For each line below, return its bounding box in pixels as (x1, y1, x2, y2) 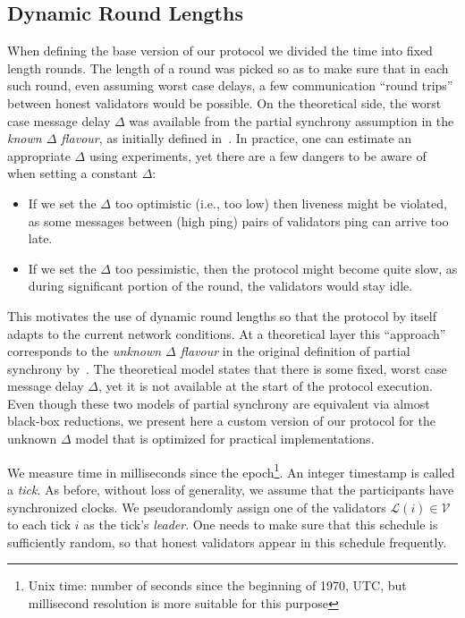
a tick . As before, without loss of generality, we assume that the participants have (7, 479, 454, 498)
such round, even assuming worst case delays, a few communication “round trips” (7, 76, 453, 95)
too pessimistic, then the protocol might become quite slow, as (114, 258, 458, 277)
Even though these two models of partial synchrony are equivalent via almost (7, 394, 430, 412)
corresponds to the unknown (7, 342, 162, 360)
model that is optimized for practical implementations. (75, 429, 375, 448)
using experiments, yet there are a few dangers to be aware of (89, 146, 427, 165)
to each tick (7, 515, 72, 534)
